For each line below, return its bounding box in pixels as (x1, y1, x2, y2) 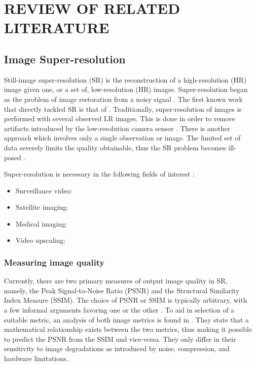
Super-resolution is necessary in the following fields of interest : (4, 169, 195, 179)
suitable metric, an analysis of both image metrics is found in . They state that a (4, 314, 249, 324)
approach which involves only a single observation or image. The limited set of (4, 133, 241, 143)
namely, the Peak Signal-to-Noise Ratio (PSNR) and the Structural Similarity (4, 285, 240, 295)
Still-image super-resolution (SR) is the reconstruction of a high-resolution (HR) (4, 74, 247, 85)
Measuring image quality (4, 256, 105, 268)
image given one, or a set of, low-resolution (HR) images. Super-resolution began (4, 84, 248, 94)
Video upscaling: (15, 235, 66, 245)
